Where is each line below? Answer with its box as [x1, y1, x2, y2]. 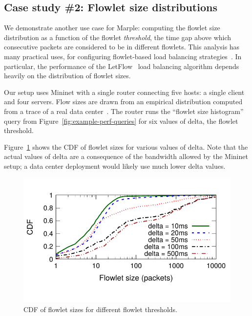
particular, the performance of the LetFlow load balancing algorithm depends [4, 61, 239, 71]
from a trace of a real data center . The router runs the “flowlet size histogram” [4, 106, 244, 116]
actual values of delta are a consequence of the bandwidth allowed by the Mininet [4, 151, 248, 161]
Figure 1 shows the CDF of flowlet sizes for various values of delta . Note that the [4, 141, 248, 152]
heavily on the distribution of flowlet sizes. [4, 70, 131, 81]
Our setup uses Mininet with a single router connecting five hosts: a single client [4, 87, 245, 97]
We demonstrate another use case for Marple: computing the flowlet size [4, 23, 220, 33]
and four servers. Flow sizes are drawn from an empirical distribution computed [4, 96, 243, 107]
